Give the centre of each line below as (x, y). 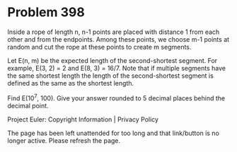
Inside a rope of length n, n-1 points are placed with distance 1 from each (114, 32)
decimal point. (28, 105)
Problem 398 (46, 12)
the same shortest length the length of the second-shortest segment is (110, 76)
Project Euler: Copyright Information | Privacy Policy (83, 119)
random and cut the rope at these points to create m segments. (99, 47)
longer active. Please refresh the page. (64, 140)
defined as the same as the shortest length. (71, 83)
